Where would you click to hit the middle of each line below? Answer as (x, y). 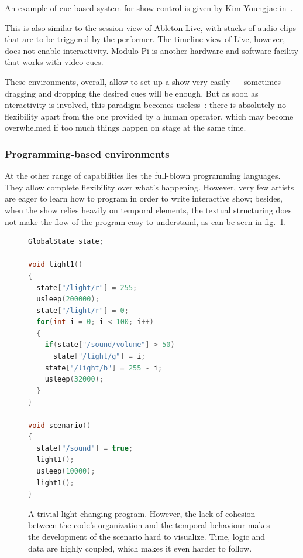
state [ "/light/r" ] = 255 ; (87, 287)
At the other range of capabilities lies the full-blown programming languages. (143, 176)
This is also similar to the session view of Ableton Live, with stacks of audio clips (150, 27)
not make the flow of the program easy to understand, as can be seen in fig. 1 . (146, 221)
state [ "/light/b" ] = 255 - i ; (104, 368)
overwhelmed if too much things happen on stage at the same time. (125, 127)
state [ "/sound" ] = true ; (85, 448)
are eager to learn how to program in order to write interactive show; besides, (144, 198)
